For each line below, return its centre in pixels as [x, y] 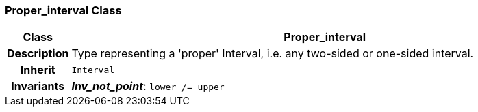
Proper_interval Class [63, 10]
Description [38, 54]
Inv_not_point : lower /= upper [148, 86]
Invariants [38, 86]
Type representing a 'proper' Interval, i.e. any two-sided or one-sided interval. [273, 54]
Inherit [38, 70]
